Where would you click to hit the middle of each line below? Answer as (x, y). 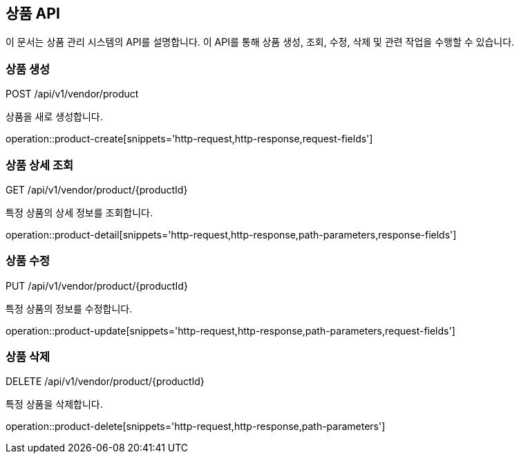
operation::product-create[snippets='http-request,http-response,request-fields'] (189, 139)
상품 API (33, 13)
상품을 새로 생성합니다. (54, 117)
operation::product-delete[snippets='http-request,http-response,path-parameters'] (196, 427)
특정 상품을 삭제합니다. (54, 404)
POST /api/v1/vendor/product (72, 94)
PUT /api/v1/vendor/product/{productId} (97, 285)
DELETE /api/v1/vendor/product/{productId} (105, 382)
